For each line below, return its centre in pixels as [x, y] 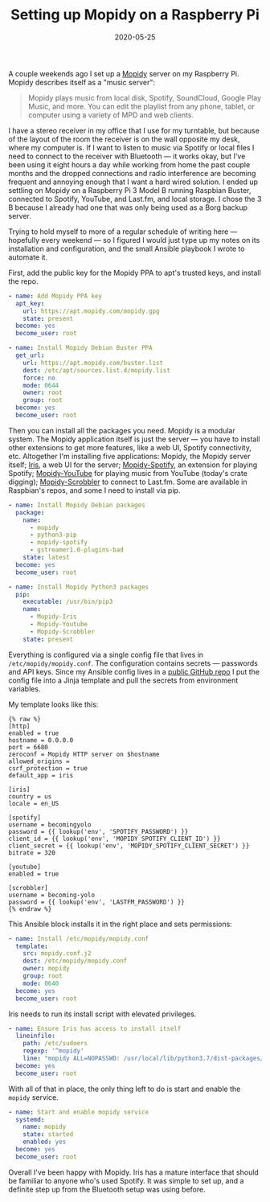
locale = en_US [34, 803]
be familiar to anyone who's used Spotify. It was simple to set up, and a [126, 1180]
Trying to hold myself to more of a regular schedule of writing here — [123, 232]
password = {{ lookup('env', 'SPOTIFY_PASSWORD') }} [98, 831]
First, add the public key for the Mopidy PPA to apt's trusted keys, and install [135, 273]
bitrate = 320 [32, 853]
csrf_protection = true [48, 768]
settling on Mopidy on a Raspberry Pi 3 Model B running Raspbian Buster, [130, 190]
